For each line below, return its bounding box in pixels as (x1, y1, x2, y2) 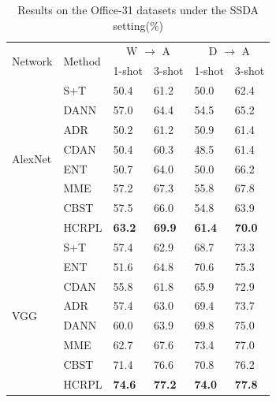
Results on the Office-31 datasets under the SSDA (17, 2, 259, 17)
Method (63, 52, 101, 69)
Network (12, 52, 53, 69)
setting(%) (113, 17, 164, 33)
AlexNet (12, 151, 52, 167)
